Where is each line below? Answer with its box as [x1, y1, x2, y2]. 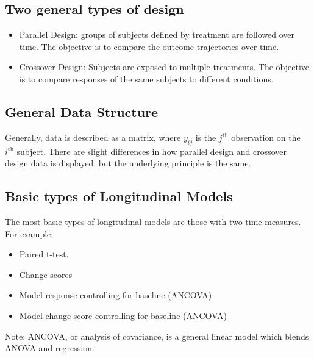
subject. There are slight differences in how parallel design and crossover [16, 145, 287, 157]
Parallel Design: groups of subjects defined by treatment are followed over [19, 28, 295, 41]
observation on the [231, 131, 301, 143]
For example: [5, 227, 54, 240]
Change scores [19, 268, 73, 281]
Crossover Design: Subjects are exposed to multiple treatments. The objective [19, 60, 310, 73]
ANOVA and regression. [5, 342, 95, 354]
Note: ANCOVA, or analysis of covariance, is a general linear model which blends [5, 329, 309, 342]
